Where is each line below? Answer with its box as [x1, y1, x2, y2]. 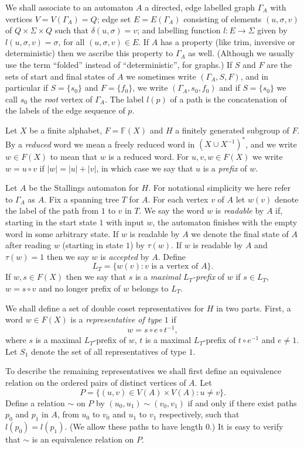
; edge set [97, 12, 131, 25]
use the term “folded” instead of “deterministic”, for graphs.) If [5, 58, 233, 70]
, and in [240, 70, 269, 82]
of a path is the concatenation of [170, 92, 287, 105]
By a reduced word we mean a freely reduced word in [5, 138, 195, 150]
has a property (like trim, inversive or [160, 35, 295, 47]
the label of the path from [5, 204, 99, 217]
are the [267, 58, 292, 70]
